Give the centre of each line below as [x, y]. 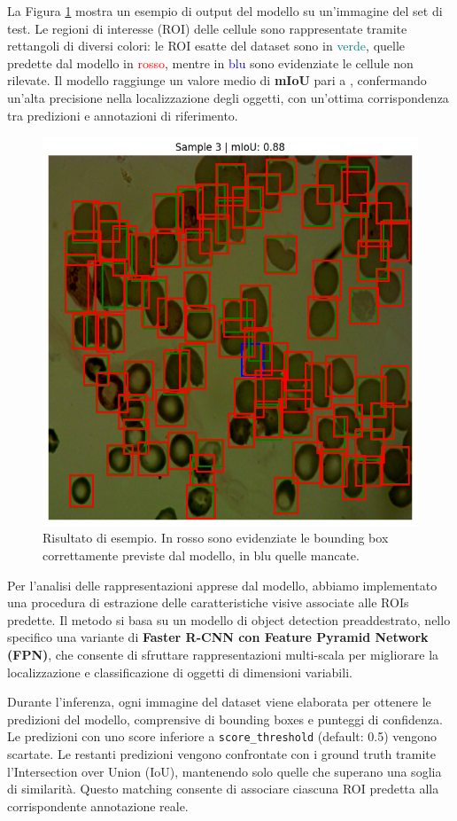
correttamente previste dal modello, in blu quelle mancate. [201, 555]
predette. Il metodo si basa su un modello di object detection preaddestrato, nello [229, 619]
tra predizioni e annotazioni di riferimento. [123, 115]
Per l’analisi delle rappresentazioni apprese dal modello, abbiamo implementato [222, 585]
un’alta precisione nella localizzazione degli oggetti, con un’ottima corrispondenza [228, 97]
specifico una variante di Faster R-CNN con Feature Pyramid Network [218, 637]
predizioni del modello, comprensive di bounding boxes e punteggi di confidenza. [225, 719]
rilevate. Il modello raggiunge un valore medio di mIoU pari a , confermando [217, 80]
